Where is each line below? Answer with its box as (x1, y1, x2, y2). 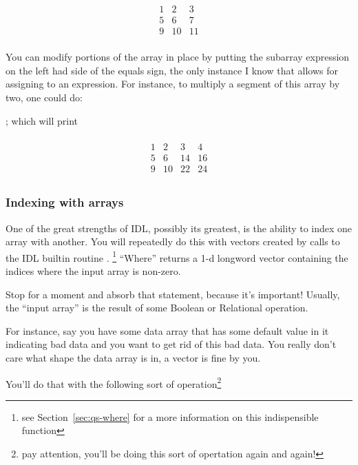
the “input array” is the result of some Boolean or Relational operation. (6, 300, 308, 315)
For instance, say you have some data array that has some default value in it (6, 323, 329, 338)
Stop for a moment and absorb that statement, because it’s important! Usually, (6, 287, 340, 301)
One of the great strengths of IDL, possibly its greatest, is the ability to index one (6, 220, 352, 235)
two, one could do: (6, 90, 83, 104)
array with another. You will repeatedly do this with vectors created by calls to (6, 234, 340, 249)
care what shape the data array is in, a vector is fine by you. (6, 350, 261, 364)
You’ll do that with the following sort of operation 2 (6, 374, 222, 391)
